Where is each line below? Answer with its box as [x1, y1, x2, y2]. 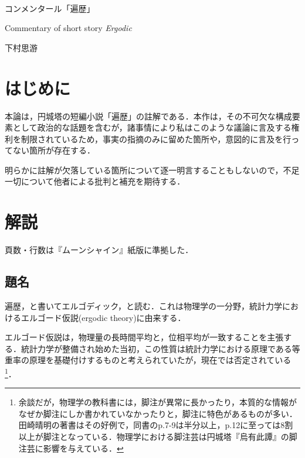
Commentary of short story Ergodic [5, 22, 132, 34]
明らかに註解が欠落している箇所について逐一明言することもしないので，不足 [5, 163, 300, 176]
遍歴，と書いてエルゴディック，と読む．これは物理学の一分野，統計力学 [5, 299, 283, 312]
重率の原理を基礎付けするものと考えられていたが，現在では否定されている [5, 354, 292, 366]
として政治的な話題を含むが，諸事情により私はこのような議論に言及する [12, 121, 292, 134]
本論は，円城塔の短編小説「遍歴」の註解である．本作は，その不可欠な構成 [5, 110, 292, 122]
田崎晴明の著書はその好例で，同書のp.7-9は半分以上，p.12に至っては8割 [18, 419, 293, 431]
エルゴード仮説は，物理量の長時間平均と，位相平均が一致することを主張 [5, 331, 284, 343]
